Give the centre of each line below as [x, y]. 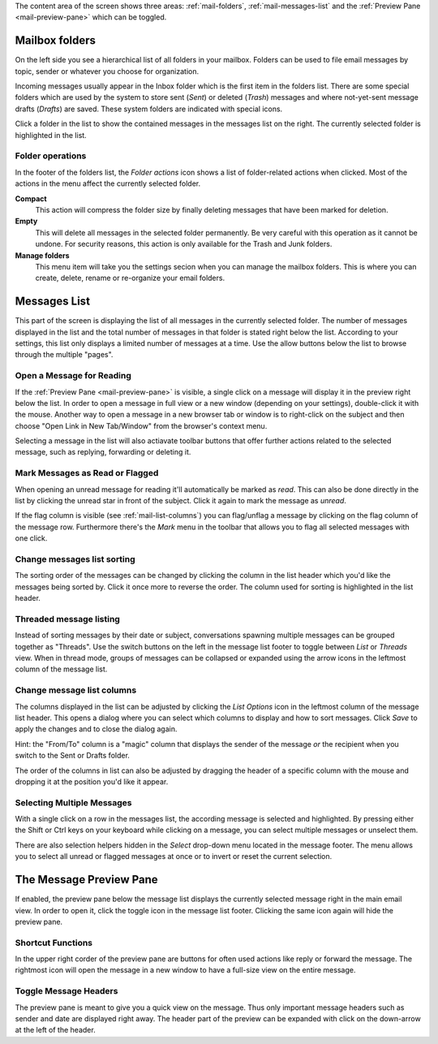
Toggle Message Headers [67, 991]
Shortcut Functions [54, 943]
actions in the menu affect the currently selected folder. [108, 183]
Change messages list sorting [75, 559]
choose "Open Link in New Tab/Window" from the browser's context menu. [141, 425]
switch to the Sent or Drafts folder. [72, 756]
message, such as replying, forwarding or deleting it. [103, 452]
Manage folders [42, 255]
